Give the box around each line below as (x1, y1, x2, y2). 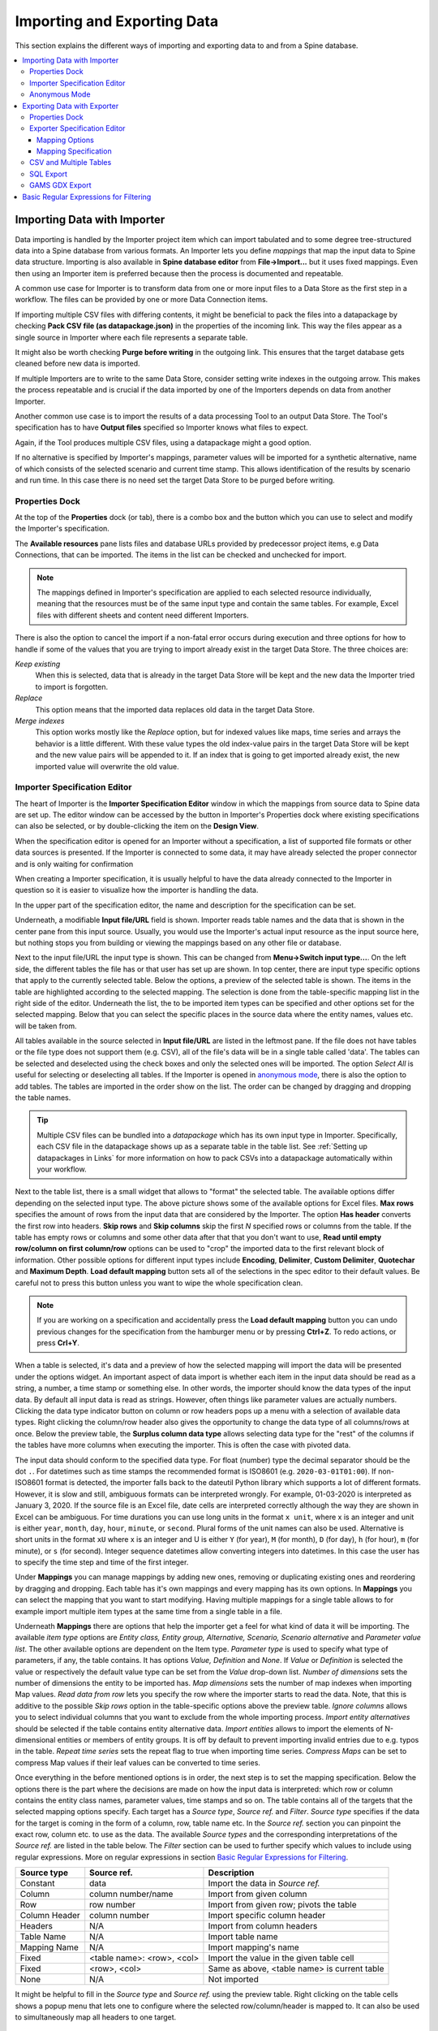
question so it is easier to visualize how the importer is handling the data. (15, 886, 259, 895)
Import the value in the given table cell (208, 1952, 354, 1964)
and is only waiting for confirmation (15, 859, 134, 868)
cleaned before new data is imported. (15, 358, 141, 369)
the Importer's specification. (15, 524, 109, 534)
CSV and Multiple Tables (29, 158, 112, 167)
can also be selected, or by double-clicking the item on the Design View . (15, 821, 260, 831)
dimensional (15, 1734, 56, 1744)
